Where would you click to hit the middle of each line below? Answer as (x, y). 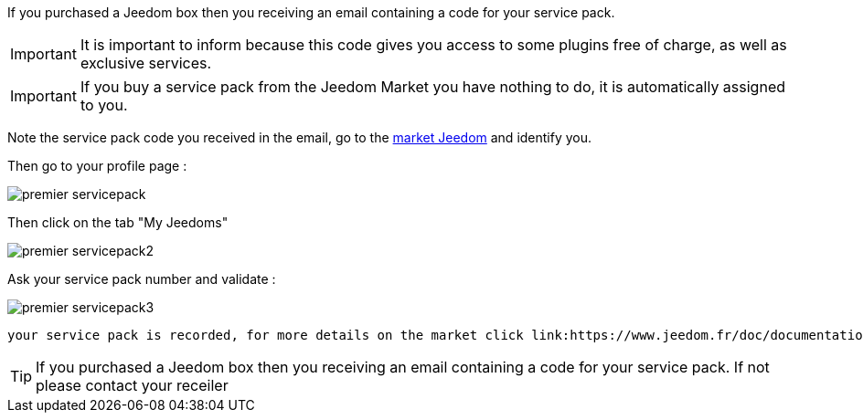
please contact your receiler (132, 385)
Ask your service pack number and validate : (142, 279)
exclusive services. (146, 63)
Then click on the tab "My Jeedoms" (118, 222)
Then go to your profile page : (97, 166)
